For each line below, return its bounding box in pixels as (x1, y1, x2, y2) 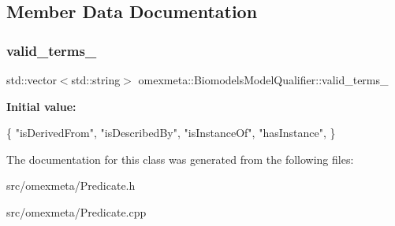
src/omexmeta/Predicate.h (6, 177, 136, 194)
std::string (71, 72, 121, 87)
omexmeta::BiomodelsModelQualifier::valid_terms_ (138, 72, 389, 87)
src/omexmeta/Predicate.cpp (6, 203, 147, 220)
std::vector (6, 72, 57, 87)
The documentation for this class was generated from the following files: (6, 150, 354, 167)
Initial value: (6, 98, 76, 114)
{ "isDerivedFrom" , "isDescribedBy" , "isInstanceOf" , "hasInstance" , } (6, 124, 336, 141)
